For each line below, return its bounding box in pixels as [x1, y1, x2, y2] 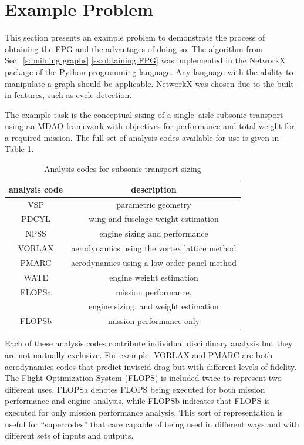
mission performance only [107, 315, 200, 327]
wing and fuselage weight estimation [89, 213, 219, 225]
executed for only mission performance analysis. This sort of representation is [5, 406, 283, 418]
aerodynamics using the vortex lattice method [71, 242, 237, 254]
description [131, 183, 177, 195]
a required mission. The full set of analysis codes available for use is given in [5, 131, 279, 143]
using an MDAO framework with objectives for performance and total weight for [5, 120, 295, 132]
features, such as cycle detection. [14, 89, 132, 101]
